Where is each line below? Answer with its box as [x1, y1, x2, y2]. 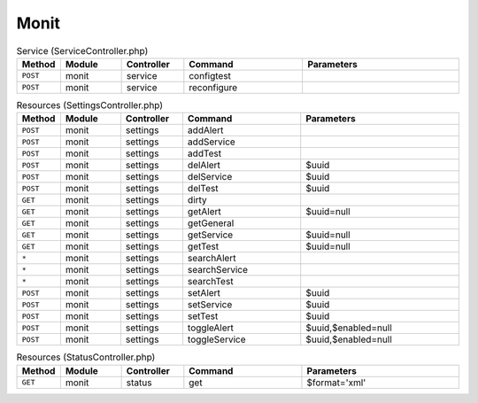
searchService [187, 264, 248, 276]
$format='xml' [306, 376, 366, 389]
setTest [187, 310, 219, 322]
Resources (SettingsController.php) [16, 99, 164, 112]
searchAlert [187, 252, 236, 265]
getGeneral [187, 217, 235, 229]
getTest [187, 240, 220, 252]
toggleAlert [187, 322, 235, 334]
